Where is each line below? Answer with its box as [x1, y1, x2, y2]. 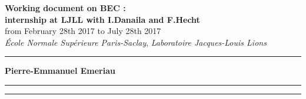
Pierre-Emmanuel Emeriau [5, 64, 115, 77]
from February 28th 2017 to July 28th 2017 [5, 25, 161, 37]
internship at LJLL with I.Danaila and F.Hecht [5, 13, 200, 25]
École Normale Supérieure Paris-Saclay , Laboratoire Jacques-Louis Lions [5, 36, 267, 48]
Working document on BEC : [5, 2, 126, 13]
